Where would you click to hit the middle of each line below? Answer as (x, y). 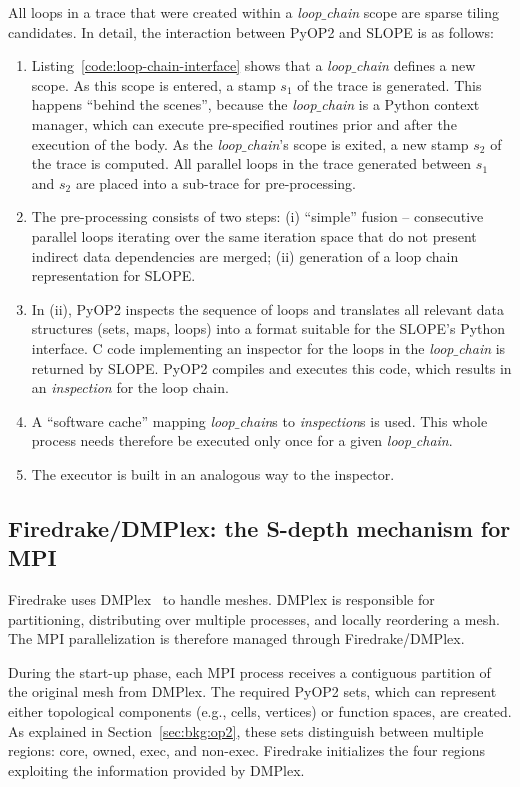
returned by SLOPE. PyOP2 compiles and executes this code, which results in (271, 367)
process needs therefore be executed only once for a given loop (221, 440)
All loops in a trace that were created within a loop (165, 12)
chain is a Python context (400, 104)
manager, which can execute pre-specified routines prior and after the (244, 123)
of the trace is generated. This (389, 84)
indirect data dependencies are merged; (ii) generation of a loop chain (245, 255)
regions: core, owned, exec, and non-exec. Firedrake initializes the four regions (247, 750)
